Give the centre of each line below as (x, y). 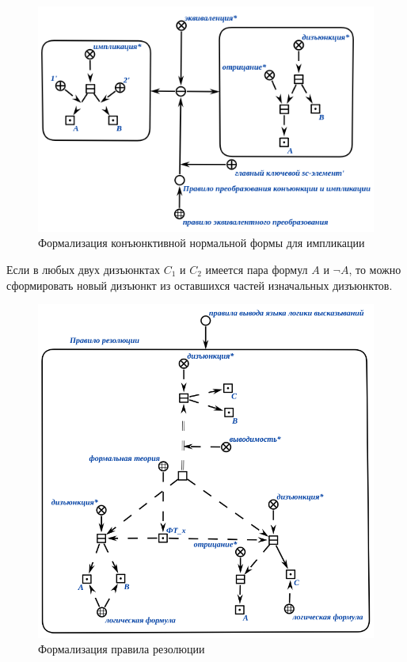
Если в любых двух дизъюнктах (83, 269)
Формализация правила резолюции (122, 649)
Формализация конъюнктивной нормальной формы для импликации (202, 243)
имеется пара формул (257, 269)
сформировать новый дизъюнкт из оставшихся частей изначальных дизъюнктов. (200, 285)
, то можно (375, 269)
